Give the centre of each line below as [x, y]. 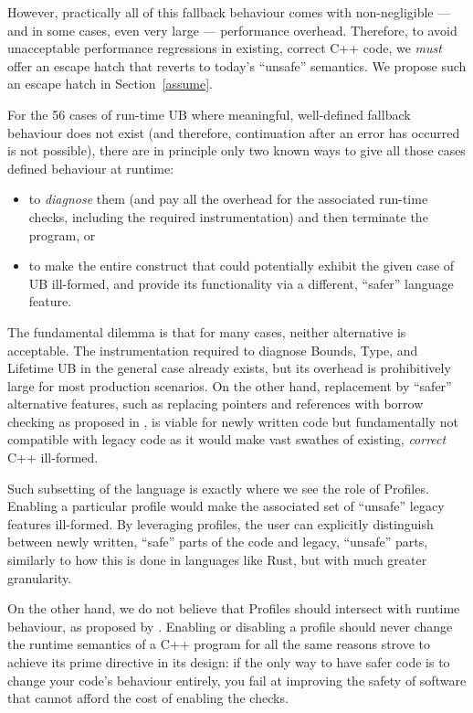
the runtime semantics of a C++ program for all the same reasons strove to [219, 644]
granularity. [40, 577]
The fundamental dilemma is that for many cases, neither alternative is [207, 331]
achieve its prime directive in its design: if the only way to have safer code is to [229, 662]
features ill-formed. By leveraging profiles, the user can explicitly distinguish [221, 523]
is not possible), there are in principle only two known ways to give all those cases [236, 150]
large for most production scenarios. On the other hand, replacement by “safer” [230, 385]
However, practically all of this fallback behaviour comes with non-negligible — [229, 12]
